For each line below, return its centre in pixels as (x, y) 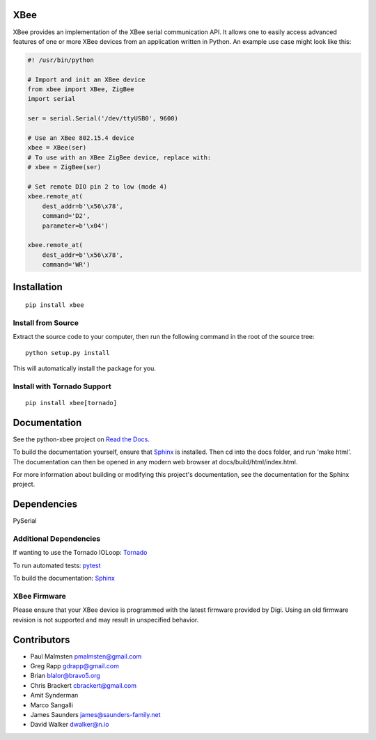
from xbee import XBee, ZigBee (81, 89)
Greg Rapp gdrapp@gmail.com (75, 666)
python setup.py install (68, 353)
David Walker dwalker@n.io (70, 725)
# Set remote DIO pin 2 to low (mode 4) (97, 187)
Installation (38, 286)
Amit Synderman (54, 695)
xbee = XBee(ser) (57, 148)
